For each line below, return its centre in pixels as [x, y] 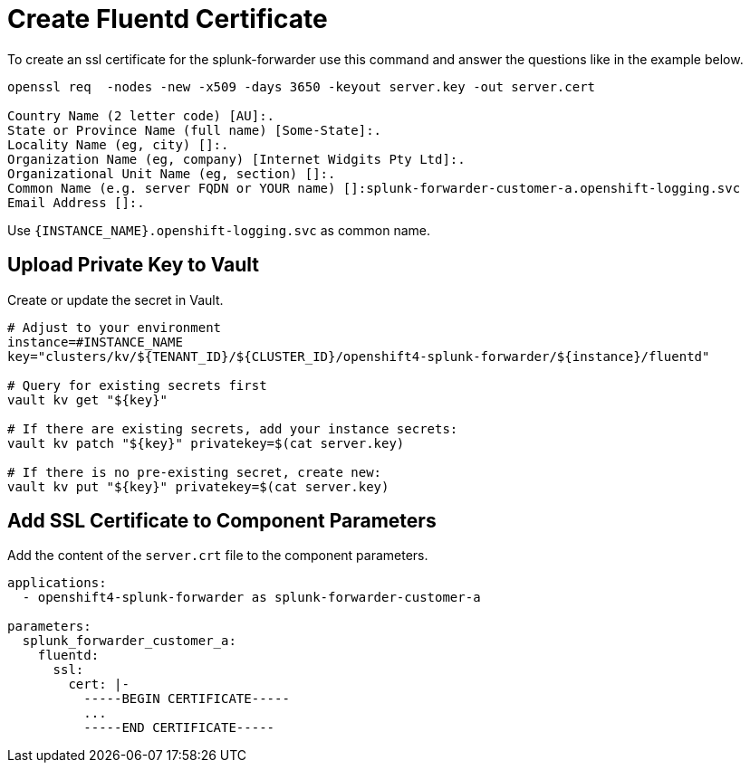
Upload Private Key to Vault [134, 265]
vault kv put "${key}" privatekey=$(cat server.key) [198, 486]
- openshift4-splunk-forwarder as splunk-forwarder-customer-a [251, 598]
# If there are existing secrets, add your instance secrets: [233, 428]
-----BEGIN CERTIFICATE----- [187, 699]
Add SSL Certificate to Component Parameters [222, 521]
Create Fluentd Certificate [168, 19]
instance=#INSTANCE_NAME [95, 342]
